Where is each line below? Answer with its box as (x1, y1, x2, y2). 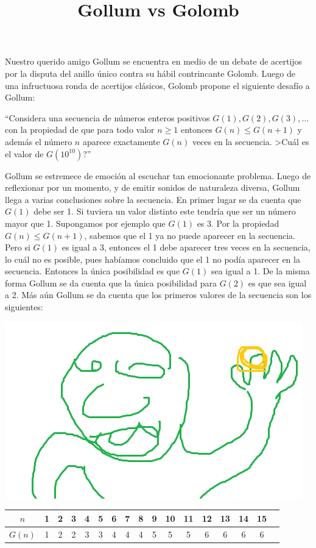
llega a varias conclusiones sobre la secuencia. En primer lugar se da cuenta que (5, 193, 301, 205)
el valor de (5, 147, 44, 160)
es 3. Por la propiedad (197, 216, 279, 229)
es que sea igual (248, 276, 307, 289)
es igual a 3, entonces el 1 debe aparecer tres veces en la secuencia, (61, 241, 311, 254)
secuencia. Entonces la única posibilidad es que (5, 265, 180, 277)
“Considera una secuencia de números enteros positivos (5, 111, 210, 124)
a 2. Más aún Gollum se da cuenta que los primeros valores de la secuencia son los (5, 288, 312, 301)
